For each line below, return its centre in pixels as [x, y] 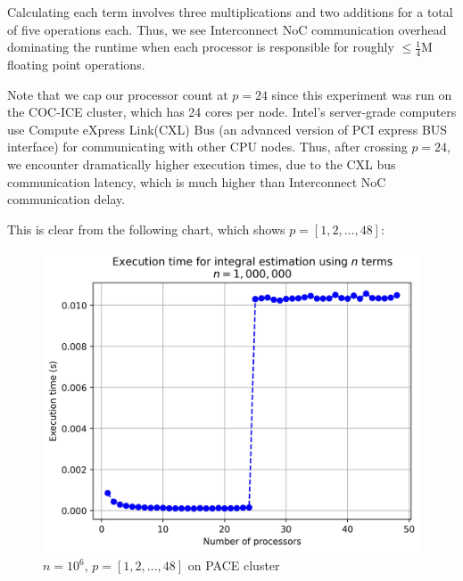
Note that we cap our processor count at [118, 94]
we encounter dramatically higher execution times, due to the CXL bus [202, 164]
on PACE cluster [234, 565]
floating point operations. [76, 65]
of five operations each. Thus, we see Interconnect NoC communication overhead [227, 29]
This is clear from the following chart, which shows [146, 229]
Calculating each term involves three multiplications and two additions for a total [230, 12]
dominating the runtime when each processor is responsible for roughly [201, 47]
